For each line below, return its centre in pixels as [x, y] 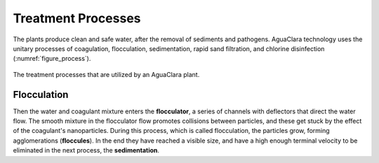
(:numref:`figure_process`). [52, 59]
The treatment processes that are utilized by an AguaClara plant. [106, 74]
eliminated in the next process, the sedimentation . [86, 150]
